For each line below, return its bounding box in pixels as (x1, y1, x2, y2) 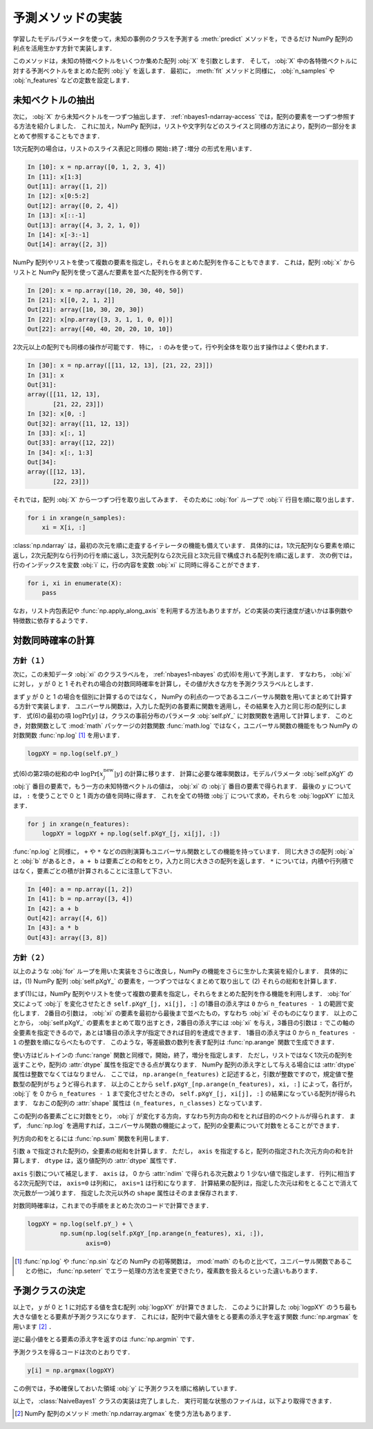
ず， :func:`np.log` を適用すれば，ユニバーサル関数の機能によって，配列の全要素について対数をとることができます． (12, 1121, 343, 1130)
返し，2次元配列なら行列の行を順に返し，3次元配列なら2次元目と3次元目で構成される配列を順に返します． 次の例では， (12, 551, 356, 560)
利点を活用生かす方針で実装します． (12, 44, 116, 52)
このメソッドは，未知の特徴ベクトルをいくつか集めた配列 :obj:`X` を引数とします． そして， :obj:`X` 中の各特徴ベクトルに (12, 57, 358, 65)
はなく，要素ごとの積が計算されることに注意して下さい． (12, 867, 176, 875)
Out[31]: (27, 380, 57, 389)
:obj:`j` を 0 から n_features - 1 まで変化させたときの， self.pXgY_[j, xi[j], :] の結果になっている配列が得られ (12, 1089, 356, 1098)
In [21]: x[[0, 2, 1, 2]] (27, 296, 115, 304)
